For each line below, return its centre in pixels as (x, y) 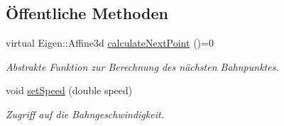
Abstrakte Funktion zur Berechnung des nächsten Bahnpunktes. (142, 66)
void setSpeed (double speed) (69, 90)
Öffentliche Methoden (87, 13)
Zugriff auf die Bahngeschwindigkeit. (85, 114)
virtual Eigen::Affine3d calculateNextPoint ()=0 (110, 43)
